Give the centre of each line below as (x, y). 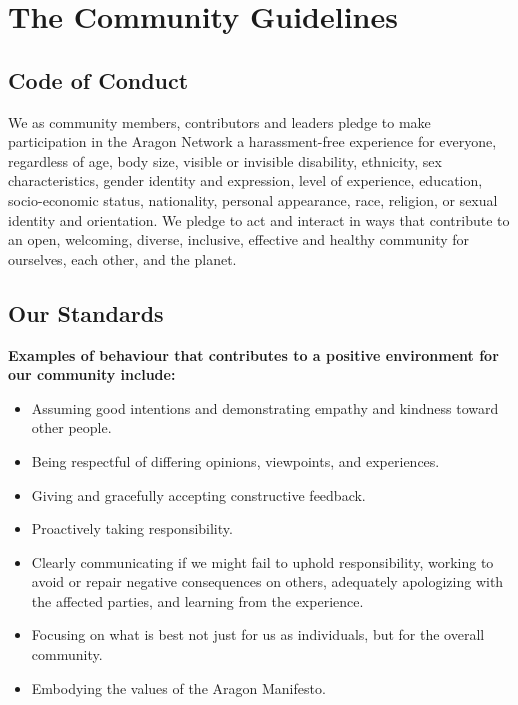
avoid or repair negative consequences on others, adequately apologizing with (267, 581)
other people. (71, 427)
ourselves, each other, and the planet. (122, 258)
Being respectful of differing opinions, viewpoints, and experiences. (235, 460)
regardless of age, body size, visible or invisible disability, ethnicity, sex (225, 160)
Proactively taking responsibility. (132, 528)
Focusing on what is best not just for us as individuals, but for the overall (258, 634)
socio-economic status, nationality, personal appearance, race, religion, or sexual (253, 199)
